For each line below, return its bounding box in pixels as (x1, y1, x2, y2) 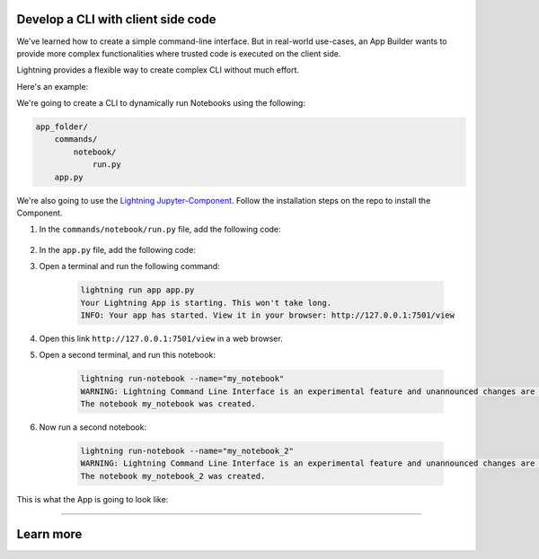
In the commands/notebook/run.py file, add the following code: (39, 224, 282, 235)
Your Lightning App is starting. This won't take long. (80, 297, 332, 308)
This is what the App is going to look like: (16, 493, 169, 504)
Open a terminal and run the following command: (39, 261, 220, 272)
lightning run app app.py (80, 285, 195, 295)
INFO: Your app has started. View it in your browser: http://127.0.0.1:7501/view (80, 310, 455, 320)
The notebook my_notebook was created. (80, 399, 256, 409)
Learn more (16, 526, 83, 542)
